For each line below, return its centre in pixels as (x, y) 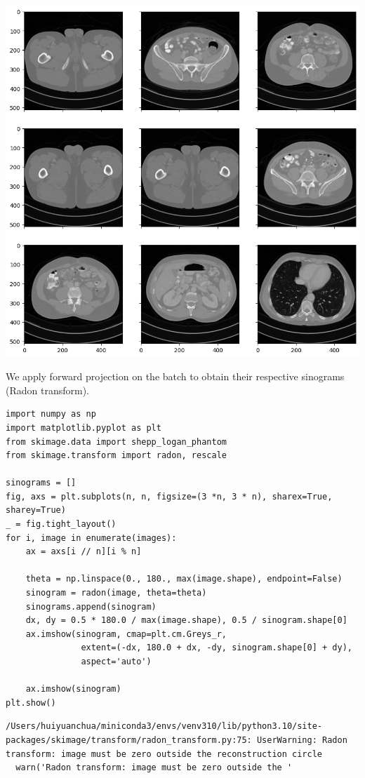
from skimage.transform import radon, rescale (116, 456)
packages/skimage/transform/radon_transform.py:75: (129, 740)
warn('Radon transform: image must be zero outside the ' (154, 768)
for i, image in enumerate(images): (91, 538)
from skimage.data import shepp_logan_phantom (116, 442)
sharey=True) (36, 510)
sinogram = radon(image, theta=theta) (116, 593)
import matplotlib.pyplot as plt (84, 428)
